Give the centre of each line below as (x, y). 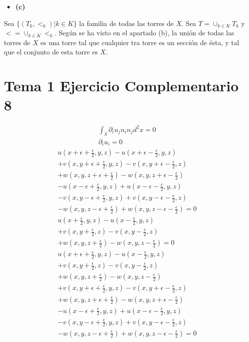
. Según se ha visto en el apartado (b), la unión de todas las (144, 33)
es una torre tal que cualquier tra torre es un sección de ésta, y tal (140, 42)
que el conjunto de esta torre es (51, 52)
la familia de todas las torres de (126, 23)
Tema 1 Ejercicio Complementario (121, 86)
